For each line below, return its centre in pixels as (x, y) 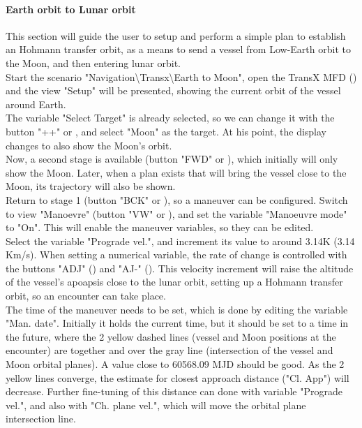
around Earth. (36, 104)
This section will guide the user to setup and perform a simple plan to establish (176, 35)
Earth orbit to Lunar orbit (71, 9)
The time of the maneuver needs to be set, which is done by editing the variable (177, 309)
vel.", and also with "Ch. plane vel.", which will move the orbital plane (156, 405)
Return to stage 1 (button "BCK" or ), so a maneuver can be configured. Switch (177, 199)
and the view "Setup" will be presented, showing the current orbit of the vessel (173, 90)
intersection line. (41, 419)
